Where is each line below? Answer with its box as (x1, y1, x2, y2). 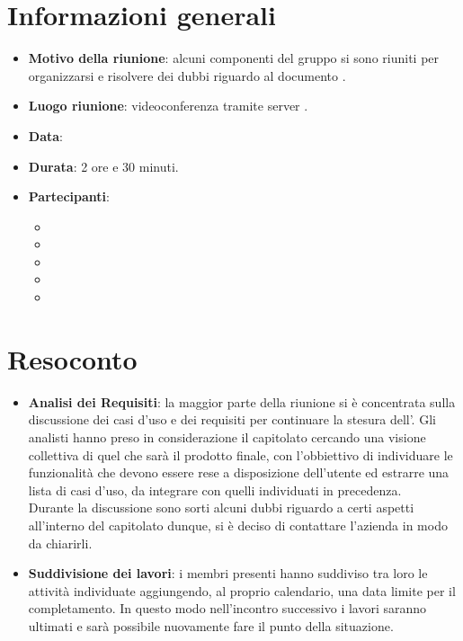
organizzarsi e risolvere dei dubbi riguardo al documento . (28, 66, 346, 85)
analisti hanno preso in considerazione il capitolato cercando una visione (28, 427, 426, 446)
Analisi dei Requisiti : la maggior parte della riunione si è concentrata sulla (28, 392, 456, 411)
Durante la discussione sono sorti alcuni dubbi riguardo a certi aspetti (28, 498, 414, 517)
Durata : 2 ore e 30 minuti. (28, 156, 179, 175)
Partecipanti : (28, 187, 110, 206)
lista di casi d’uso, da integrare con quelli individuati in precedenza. (28, 480, 402, 499)
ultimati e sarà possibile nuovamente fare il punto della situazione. (28, 616, 394, 635)
